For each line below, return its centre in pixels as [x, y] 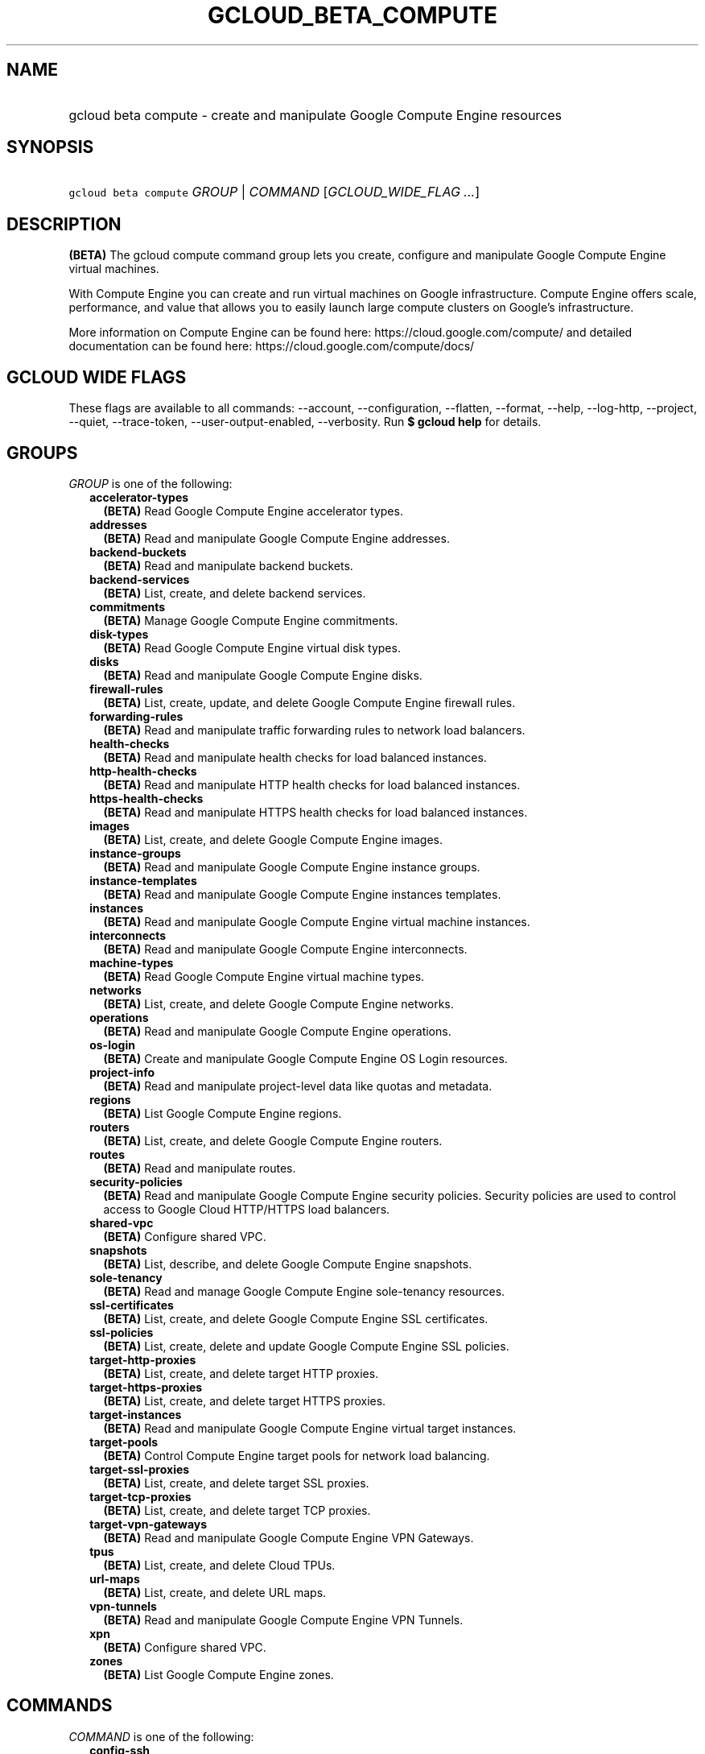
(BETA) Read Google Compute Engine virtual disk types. [252, 647]
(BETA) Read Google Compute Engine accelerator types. [253, 511]
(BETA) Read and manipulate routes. [200, 1168]
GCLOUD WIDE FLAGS [97, 377]
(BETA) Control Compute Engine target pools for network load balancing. [297, 1455]
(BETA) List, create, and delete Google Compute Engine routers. [273, 1140]
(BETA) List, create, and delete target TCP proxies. [237, 1510]
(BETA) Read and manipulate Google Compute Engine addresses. [276, 538]
